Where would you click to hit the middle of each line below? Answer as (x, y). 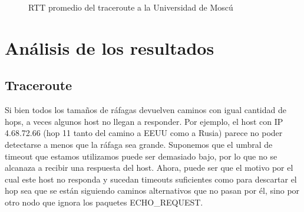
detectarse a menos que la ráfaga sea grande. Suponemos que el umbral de (139, 144)
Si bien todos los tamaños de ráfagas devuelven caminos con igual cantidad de (146, 110)
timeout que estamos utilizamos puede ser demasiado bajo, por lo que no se (141, 156)
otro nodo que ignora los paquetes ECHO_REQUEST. (104, 202)
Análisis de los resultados (110, 47)
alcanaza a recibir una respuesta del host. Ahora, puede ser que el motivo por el (149, 168)
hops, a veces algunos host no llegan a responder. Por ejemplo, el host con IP (144, 121)
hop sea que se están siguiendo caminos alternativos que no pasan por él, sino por (152, 191)
